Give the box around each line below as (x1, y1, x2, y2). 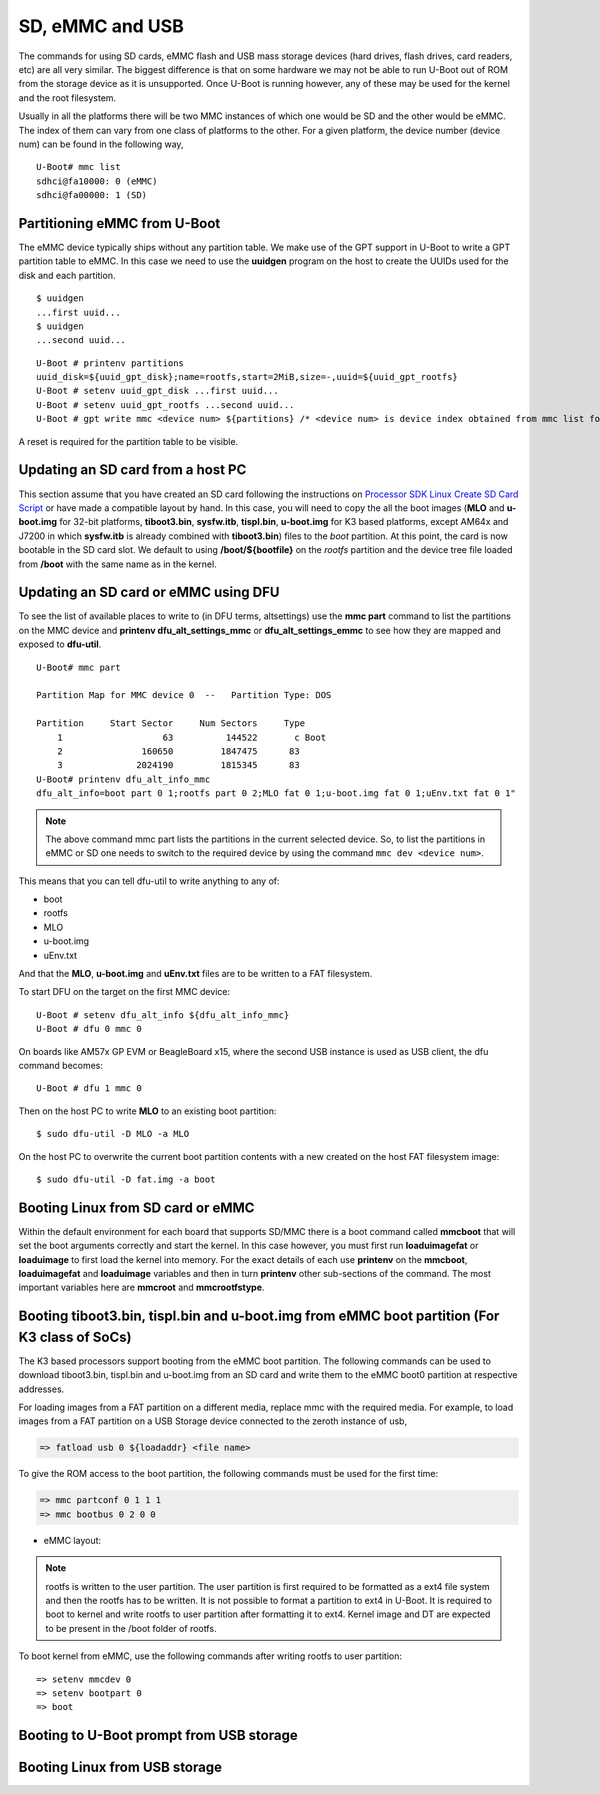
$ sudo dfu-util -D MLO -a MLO (36, 1128, 190, 1140)
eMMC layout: (43, 1534, 102, 1546)
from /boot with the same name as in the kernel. (18, 558, 217, 570)
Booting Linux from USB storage (18, 1759, 222, 1776)
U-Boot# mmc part (36, 661, 121, 673)
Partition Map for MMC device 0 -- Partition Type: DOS (36, 690, 332, 701)
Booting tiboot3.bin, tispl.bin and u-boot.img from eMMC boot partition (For (18, 1308, 500, 1325)
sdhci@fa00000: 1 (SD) (36, 190, 148, 201)
